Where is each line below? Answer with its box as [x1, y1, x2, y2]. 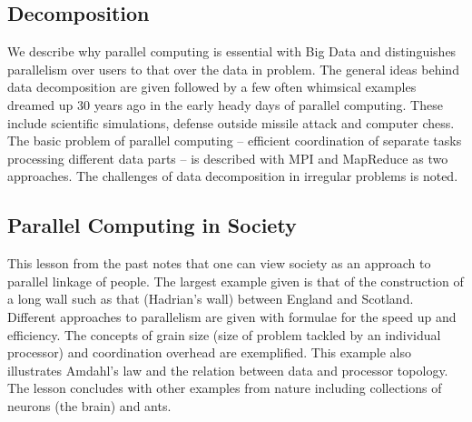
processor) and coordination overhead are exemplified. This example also [7, 343, 412, 362]
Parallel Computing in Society [7, 211, 297, 239]
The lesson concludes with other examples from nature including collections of [7, 378, 442, 397]
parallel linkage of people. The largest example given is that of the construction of [7, 271, 464, 290]
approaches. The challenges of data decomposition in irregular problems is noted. [7, 166, 458, 186]
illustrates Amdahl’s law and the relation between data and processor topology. [7, 360, 448, 379]
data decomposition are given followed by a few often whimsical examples [7, 77, 417, 96]
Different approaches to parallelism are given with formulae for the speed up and [7, 306, 457, 326]
